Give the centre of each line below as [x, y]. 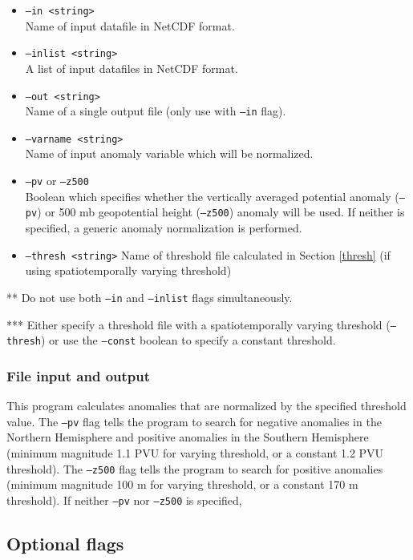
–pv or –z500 [57, 181]
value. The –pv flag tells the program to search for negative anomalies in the [194, 421]
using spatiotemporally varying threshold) [128, 270]
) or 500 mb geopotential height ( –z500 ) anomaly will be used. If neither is [221, 212]
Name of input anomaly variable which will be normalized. [169, 153]
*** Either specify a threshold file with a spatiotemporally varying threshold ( [198, 324]
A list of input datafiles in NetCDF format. [132, 68]
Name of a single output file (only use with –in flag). [156, 111]
